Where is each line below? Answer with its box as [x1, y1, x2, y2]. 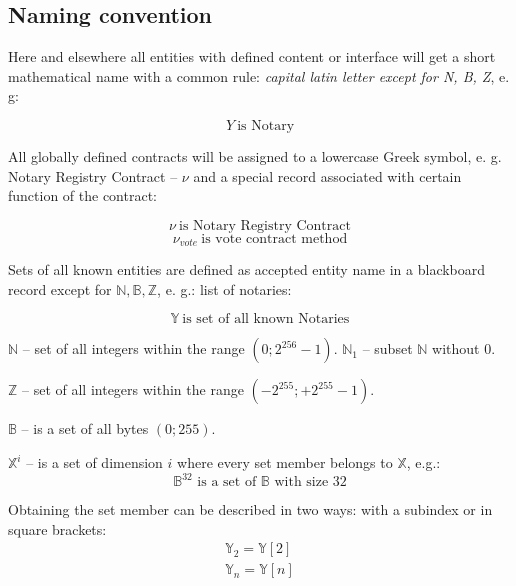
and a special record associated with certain [193, 165, 462, 186]
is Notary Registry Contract [179, 218, 351, 233]
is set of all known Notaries [182, 312, 350, 327]
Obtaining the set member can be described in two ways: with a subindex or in [8, 499, 493, 520]
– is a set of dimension [26, 452, 163, 472]
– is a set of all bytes [21, 418, 149, 439]
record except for [8, 278, 112, 299]
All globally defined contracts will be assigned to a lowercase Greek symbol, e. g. [8, 145, 502, 166]
